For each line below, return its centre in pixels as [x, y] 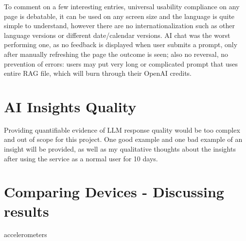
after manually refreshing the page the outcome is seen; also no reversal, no [116, 54]
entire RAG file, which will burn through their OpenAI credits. [98, 73]
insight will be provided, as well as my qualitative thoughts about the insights [120, 149]
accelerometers [26, 234]
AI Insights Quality [70, 106]
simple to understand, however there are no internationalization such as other [119, 26]
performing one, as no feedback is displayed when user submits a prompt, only [121, 44]
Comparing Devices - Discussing [114, 192]
